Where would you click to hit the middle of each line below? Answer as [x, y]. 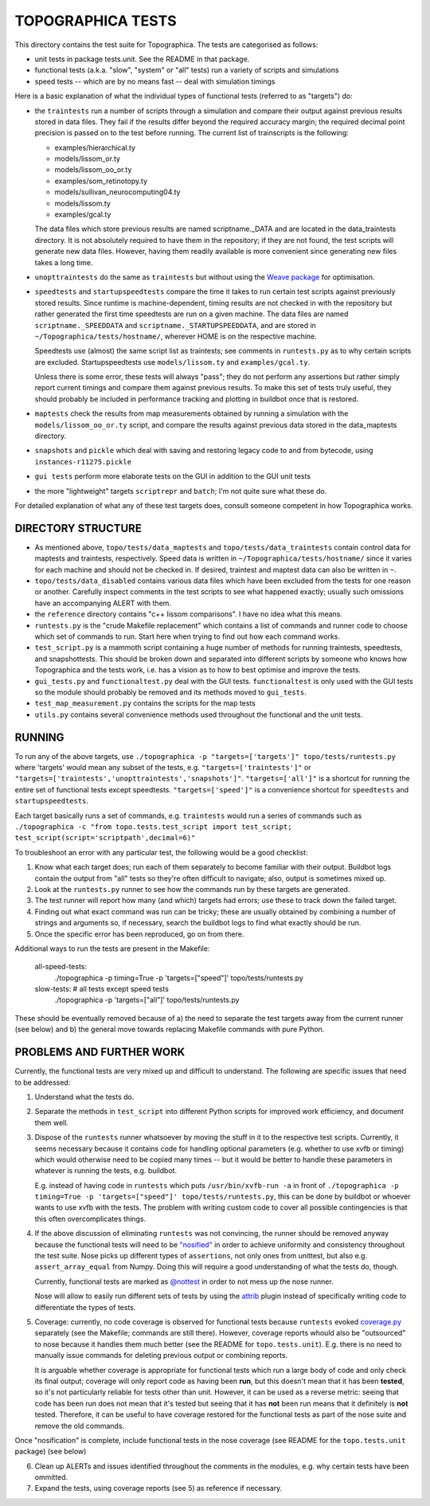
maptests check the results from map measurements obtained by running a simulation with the [192, 413]
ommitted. [51, 1477]
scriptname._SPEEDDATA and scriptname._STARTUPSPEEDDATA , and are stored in [175, 325]
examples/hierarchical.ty [95, 147]
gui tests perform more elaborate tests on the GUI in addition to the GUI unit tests [172, 476]
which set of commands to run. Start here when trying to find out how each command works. [188, 636]
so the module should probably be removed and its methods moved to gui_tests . [170, 692]
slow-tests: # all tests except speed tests [102, 989]
